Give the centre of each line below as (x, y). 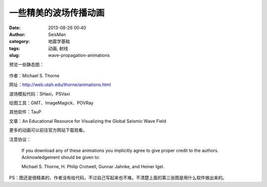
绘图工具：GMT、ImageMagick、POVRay (51, 103)
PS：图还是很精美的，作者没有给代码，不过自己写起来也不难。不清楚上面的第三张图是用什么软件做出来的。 (118, 178)
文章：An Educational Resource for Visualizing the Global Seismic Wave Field (88, 121)
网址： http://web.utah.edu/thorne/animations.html (60, 85)
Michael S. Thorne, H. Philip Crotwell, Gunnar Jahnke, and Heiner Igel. (93, 166)
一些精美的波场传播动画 (57, 13)
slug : (14, 55)
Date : (15, 28)
